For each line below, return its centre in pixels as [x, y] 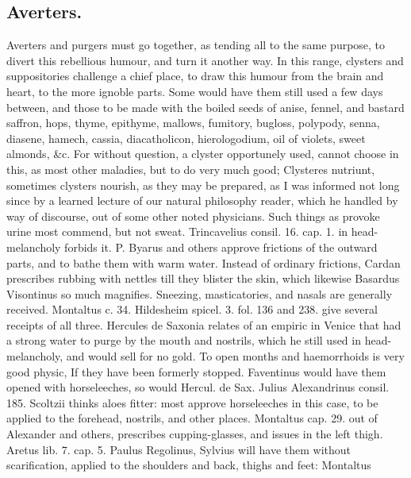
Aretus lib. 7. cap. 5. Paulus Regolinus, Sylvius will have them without [179, 449]
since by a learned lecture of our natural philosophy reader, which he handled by [202, 200]
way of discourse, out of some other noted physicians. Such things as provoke [193, 216]
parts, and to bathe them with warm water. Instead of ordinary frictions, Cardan [204, 262]
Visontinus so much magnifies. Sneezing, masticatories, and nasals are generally [200, 293]
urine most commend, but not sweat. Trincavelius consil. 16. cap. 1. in [177, 231]
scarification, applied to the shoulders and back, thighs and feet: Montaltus [189, 465]
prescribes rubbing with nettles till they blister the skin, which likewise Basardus [203, 278]
